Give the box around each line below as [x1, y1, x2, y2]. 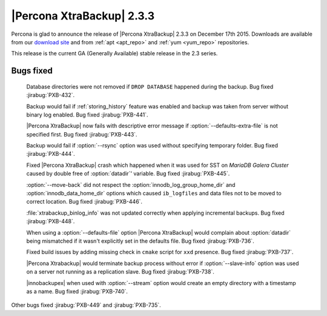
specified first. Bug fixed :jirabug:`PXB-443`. [26, 130, 137, 138]
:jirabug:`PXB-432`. [26, 92, 75, 99]
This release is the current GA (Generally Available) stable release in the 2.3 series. [11, 50, 218, 57]
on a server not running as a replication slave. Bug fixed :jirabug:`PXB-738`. [26, 268, 214, 275]
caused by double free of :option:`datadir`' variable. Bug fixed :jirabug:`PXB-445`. [26, 170, 230, 177]
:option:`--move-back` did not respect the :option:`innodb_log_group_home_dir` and [26, 181, 236, 188]
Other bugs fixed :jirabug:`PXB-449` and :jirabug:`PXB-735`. [11, 301, 162, 309]
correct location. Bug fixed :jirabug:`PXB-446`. [26, 198, 142, 206]
